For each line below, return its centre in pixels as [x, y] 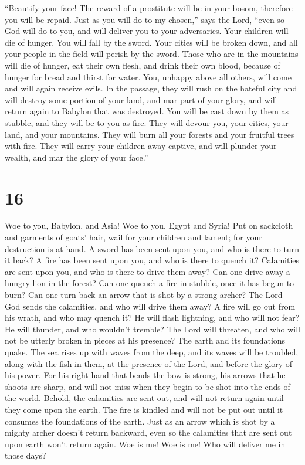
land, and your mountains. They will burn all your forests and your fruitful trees [150, 134]
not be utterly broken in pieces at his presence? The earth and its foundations [145, 340]
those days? [26, 455]
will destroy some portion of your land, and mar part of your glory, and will [141, 99]
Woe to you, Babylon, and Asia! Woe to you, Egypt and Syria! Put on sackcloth [149, 225]
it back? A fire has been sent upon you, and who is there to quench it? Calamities [152, 260]
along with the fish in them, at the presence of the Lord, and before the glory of [149, 363]
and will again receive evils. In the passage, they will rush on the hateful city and [151, 88]
